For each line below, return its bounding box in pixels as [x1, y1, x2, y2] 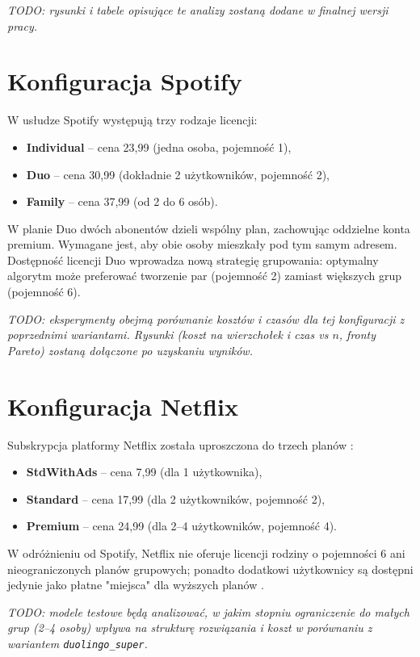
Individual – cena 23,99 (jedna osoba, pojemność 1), [26, 138, 292, 155]
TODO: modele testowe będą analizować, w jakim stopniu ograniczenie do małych [7, 603, 409, 620]
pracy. [7, 17, 38, 34]
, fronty [338, 326, 376, 343]
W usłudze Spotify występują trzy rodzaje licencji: [7, 111, 258, 128]
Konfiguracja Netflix [7, 389, 238, 422]
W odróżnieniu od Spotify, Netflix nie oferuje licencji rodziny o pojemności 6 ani [7, 544, 405, 561]
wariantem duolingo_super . [7, 634, 148, 651]
